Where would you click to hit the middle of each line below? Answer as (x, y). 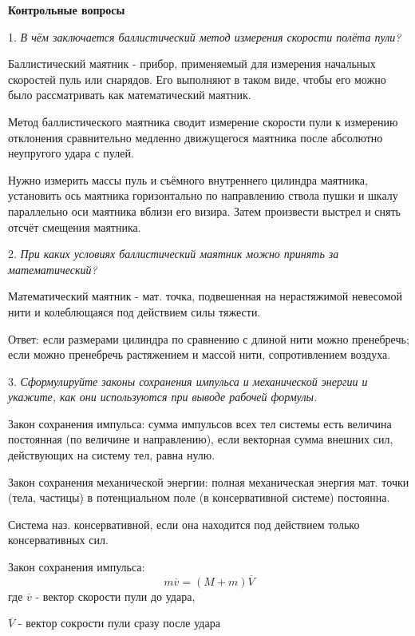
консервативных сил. (58, 540)
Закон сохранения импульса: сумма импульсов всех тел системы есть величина (200, 423)
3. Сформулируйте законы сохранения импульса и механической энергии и (188, 381)
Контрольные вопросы (67, 10)
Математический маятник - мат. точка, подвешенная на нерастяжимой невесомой (206, 296)
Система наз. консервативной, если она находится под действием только (184, 524)
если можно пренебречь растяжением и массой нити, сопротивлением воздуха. (200, 354)
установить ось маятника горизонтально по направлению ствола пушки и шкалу (203, 195)
